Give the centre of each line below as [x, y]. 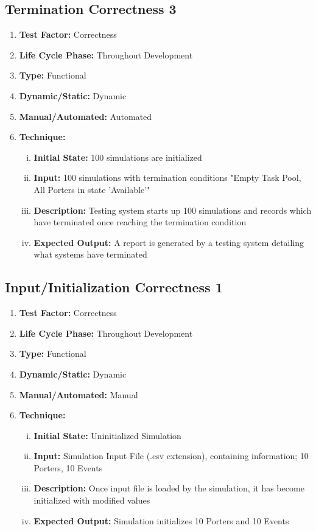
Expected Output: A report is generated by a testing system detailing [169, 242]
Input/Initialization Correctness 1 [114, 287]
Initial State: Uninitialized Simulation [107, 435]
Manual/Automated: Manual [79, 394]
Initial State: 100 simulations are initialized [118, 157]
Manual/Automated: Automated [86, 116]
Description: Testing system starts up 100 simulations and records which [173, 210]
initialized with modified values [92, 500]
